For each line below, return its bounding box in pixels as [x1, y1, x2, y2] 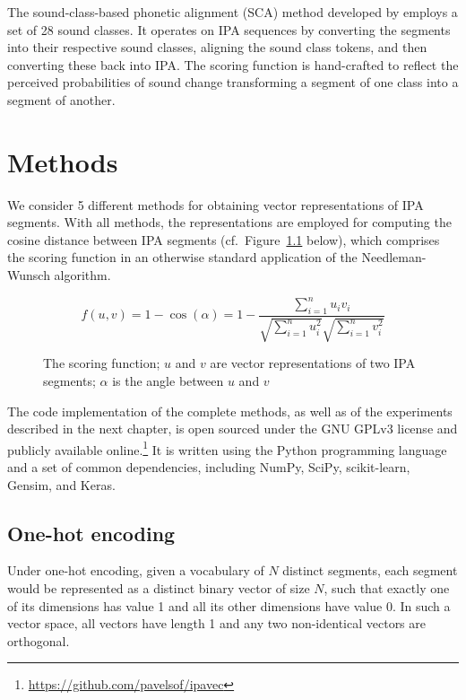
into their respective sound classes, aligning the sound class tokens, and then [7, 38, 427, 57]
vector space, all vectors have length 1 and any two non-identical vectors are [7, 614, 426, 633]
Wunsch [7, 266, 50, 284]
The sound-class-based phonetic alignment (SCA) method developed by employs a [7, 3, 458, 21]
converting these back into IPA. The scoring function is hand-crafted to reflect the [7, 55, 459, 74]
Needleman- [361, 248, 427, 267]
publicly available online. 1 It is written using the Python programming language [7, 437, 447, 459]
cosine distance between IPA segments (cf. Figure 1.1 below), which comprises [7, 230, 440, 249]
